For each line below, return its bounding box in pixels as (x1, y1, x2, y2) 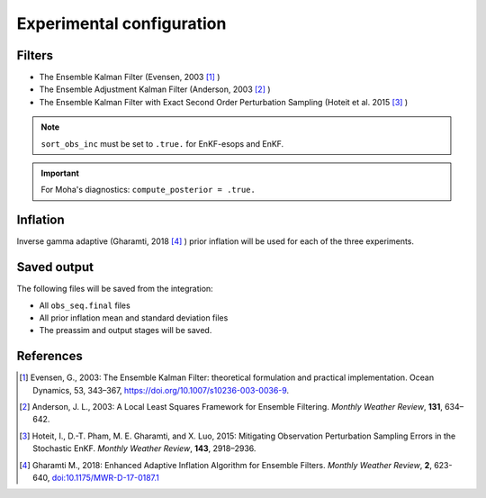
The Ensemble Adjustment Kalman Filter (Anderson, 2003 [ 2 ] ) (39, 84, 271, 95)
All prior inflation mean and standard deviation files (39, 312, 229, 323)
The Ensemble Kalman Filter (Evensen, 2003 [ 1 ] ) (39, 72, 220, 83)
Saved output (16, 259, 94, 275)
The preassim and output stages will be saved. (39, 325, 212, 336)
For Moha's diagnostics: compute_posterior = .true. (40, 185, 256, 195)
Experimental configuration (16, 14, 227, 33)
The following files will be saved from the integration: (16, 284, 213, 294)
